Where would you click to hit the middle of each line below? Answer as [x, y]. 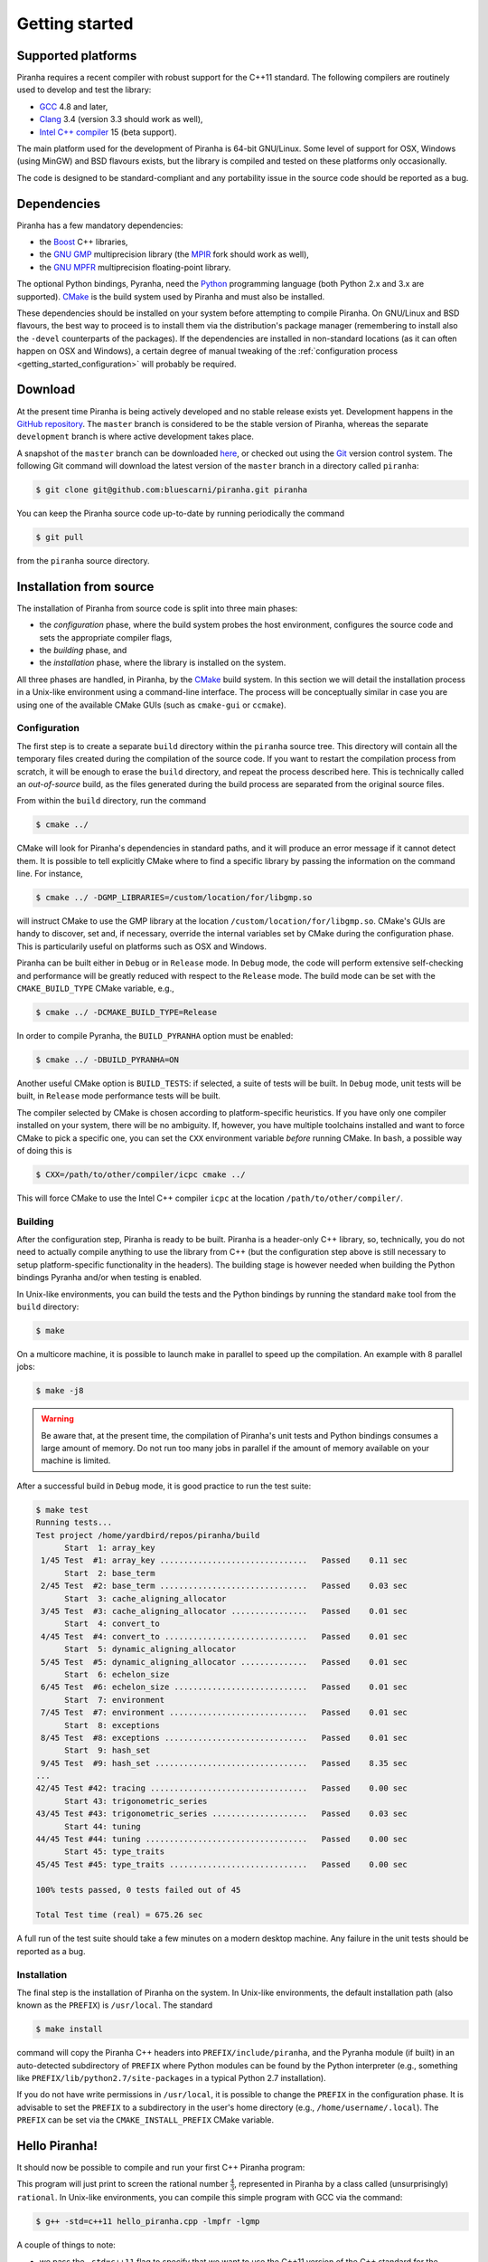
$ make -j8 [60, 1391]
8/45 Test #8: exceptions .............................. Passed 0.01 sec [225, 1738]
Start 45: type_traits [115, 1852]
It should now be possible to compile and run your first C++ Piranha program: [161, 2168]
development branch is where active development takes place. [136, 437]
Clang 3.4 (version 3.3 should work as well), [121, 119]
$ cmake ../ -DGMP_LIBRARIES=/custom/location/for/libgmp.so [174, 898]
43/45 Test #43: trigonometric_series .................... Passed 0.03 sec [222, 1814]
